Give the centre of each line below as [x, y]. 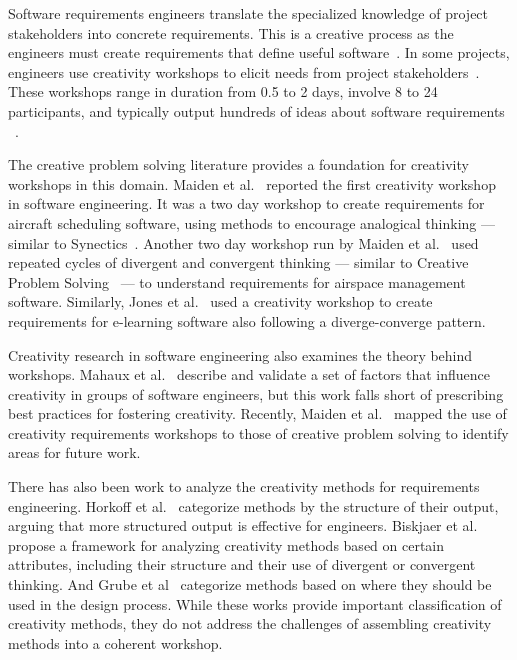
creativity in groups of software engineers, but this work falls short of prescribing [256, 393]
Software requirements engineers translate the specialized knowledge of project [248, 13]
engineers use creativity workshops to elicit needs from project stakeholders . [244, 71]
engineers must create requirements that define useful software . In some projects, [259, 52]
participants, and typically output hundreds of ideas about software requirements [256, 110]
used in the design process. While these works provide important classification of [255, 603]
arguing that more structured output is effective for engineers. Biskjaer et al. [243, 525]
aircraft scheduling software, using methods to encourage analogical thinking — [251, 222]
